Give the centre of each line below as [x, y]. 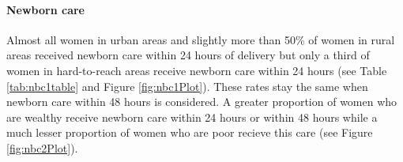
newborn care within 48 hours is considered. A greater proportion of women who [202, 102]
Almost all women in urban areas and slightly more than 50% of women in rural [201, 39]
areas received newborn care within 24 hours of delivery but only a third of [188, 55]
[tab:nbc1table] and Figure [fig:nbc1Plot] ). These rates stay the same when [187, 86]
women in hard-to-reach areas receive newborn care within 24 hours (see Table [197, 70]
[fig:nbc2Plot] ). [42, 147]
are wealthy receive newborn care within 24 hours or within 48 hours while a [192, 117]
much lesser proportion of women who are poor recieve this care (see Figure [190, 132]
